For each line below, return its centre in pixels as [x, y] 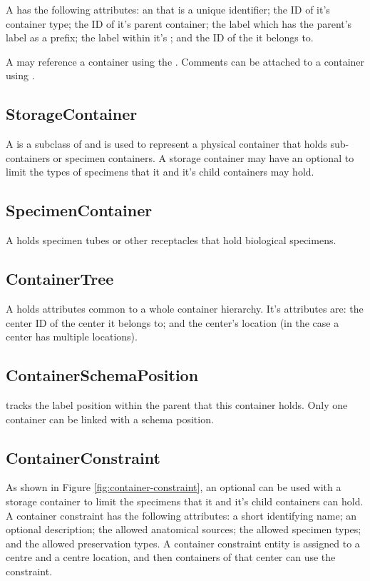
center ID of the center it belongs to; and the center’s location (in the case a [173, 322]
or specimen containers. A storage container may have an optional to [204, 157]
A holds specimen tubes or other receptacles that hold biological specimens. [171, 240]
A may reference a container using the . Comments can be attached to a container [185, 61]
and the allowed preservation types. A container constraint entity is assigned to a [183, 543]
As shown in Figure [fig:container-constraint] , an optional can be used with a [174, 487]
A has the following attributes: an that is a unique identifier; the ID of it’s [168, 9]
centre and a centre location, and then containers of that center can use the [171, 557]
